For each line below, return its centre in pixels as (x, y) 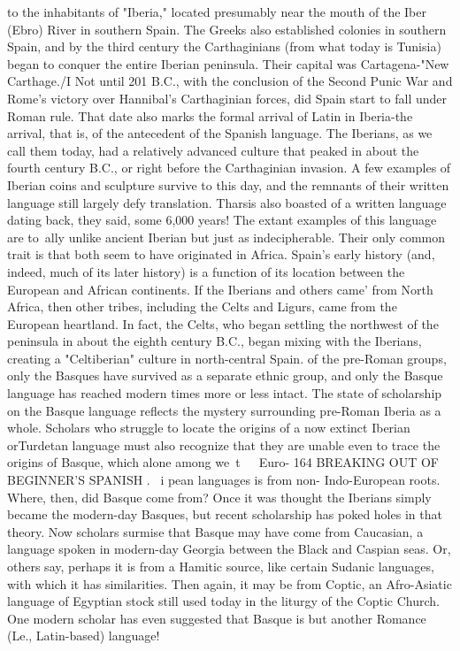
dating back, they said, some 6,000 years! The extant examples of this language (222, 220)
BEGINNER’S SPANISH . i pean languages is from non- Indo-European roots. (224, 480)
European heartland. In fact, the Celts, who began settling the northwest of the (223, 323)
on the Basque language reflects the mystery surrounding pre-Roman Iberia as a (224, 410)
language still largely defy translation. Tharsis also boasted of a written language (227, 202)
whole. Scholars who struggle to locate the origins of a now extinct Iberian (209, 428)
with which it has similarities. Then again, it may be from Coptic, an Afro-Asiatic (230, 583)
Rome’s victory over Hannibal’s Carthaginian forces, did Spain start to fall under (227, 98)
